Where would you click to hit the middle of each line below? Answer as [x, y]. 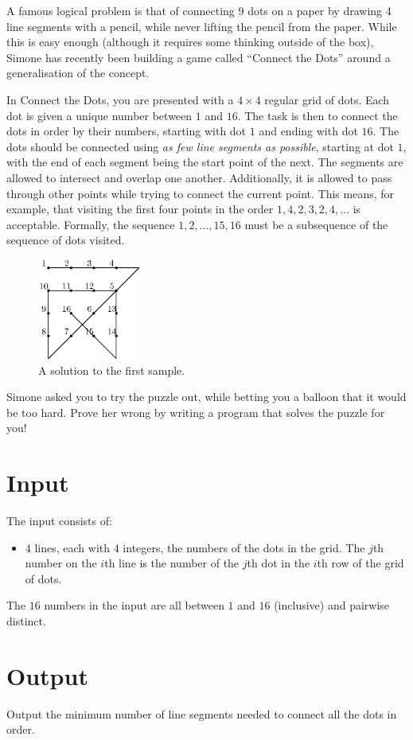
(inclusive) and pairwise [332, 605]
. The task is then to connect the [318, 115]
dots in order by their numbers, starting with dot [127, 131]
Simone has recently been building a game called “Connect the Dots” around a [199, 57]
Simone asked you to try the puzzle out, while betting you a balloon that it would [206, 397]
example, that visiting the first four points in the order [140, 209]
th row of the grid [360, 563]
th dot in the [279, 563]
